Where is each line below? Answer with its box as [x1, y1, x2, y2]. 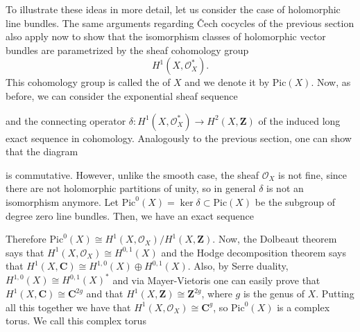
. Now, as [311, 75, 351, 89]
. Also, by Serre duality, [187, 259, 289, 273]
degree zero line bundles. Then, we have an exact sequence [6, 208, 254, 222]
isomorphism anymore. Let [6, 194, 119, 209]
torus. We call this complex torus [6, 313, 146, 328]
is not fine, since [278, 167, 348, 182]
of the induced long [258, 113, 341, 128]
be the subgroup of [255, 194, 336, 209]
